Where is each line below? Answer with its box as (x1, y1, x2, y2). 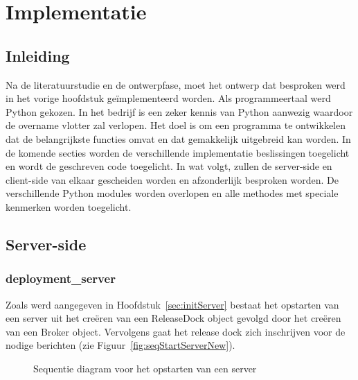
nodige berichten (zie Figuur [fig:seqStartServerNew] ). (6, 338, 235, 352)
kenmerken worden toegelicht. (6, 199, 132, 214)
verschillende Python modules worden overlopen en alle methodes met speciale (6, 186, 339, 200)
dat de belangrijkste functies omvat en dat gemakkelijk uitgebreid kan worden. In (6, 131, 351, 146)
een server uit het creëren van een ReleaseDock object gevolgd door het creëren (6, 311, 341, 325)
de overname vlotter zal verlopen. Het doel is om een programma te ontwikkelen (6, 118, 346, 132)
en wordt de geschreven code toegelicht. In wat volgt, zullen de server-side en (6, 159, 332, 173)
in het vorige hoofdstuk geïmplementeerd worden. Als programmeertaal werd (6, 91, 331, 105)
